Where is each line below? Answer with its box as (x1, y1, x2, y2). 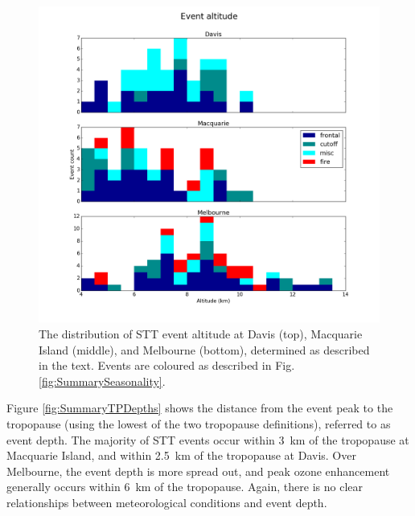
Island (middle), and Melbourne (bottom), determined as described (39, 341, 370, 358)
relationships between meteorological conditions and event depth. (6, 493, 327, 510)
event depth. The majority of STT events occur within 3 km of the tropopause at (6, 431, 409, 448)
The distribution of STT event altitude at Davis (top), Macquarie (39, 325, 363, 342)
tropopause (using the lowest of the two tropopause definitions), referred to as (6, 415, 391, 432)
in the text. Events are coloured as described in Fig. (39, 357, 295, 374)
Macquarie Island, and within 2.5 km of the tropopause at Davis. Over (6, 447, 356, 464)
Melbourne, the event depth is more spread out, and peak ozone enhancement (6, 462, 390, 479)
